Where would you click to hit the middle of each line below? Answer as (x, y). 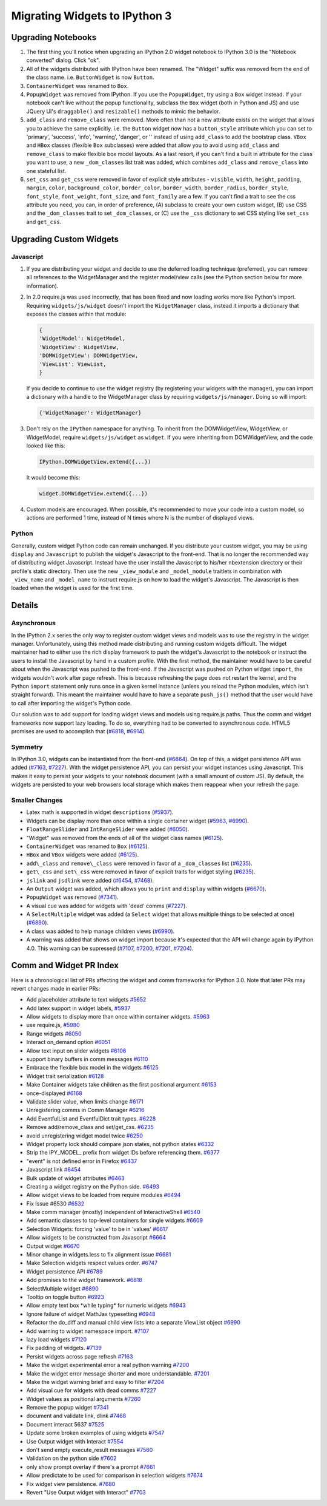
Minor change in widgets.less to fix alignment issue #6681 (99, 1255)
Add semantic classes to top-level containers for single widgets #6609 (114, 1221)
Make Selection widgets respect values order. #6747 (92, 1263)
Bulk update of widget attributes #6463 (76, 1178)
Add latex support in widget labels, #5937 (78, 1008)
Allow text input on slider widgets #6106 (76, 1051)
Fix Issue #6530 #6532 (55, 1203)
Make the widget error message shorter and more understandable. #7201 (118, 1373)
